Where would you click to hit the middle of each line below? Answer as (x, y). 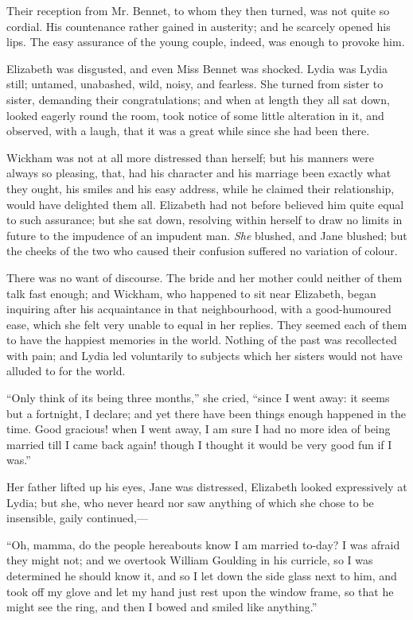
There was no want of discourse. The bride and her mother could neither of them (205, 277)
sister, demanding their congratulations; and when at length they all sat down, (198, 99)
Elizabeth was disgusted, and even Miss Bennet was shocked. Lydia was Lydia (197, 68)
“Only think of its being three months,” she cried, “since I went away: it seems (198, 398)
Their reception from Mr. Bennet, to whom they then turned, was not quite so (198, 10)
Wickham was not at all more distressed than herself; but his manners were (190, 157)
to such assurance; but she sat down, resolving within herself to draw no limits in (205, 220)
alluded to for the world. (66, 371)
